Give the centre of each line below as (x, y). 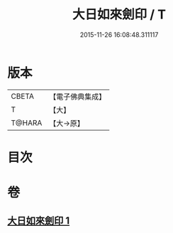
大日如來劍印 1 (39, 221)
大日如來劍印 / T (119, 15)
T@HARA (27, 123)
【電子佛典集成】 (78, 97)
